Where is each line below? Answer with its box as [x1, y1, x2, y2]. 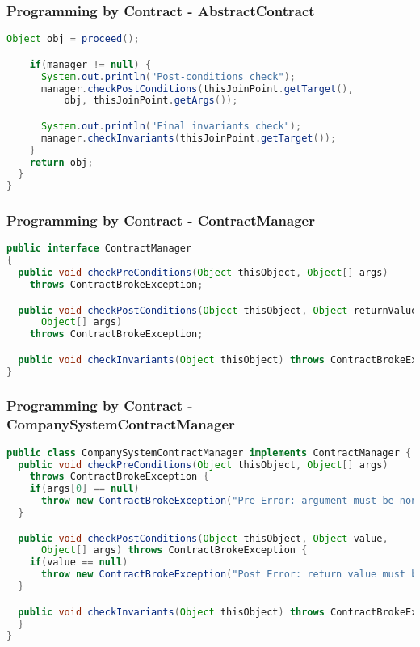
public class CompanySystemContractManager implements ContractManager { [6, 446, 412, 459]
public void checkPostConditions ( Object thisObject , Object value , [18, 532, 388, 544]
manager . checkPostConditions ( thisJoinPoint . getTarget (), [40, 82, 354, 95]
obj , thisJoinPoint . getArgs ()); [64, 95, 238, 107]
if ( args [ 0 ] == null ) [29, 483, 140, 495]
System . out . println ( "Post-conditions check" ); [40, 70, 296, 82]
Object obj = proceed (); [6, 33, 140, 45]
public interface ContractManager [6, 243, 192, 255]
